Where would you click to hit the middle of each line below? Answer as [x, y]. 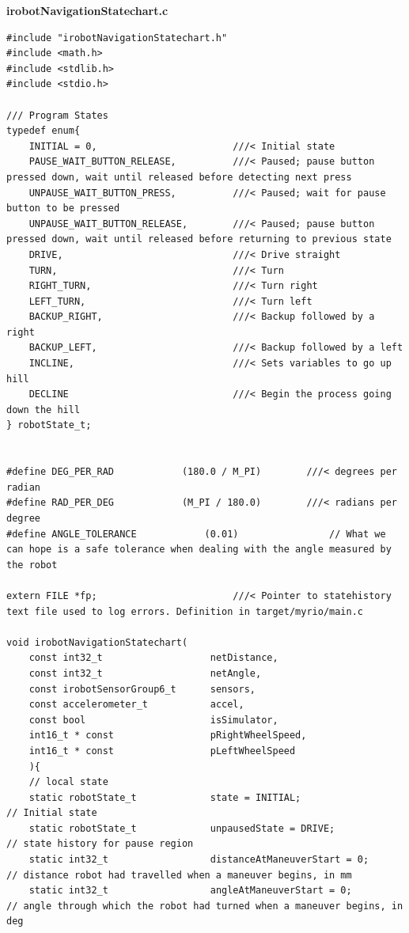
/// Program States [57, 115]
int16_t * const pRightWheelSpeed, [168, 736]
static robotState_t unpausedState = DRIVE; [182, 828]
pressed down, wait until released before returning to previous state [199, 239]
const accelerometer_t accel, [136, 705]
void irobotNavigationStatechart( [97, 642]
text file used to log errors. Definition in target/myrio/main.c [185, 611]
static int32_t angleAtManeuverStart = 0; [190, 891]
